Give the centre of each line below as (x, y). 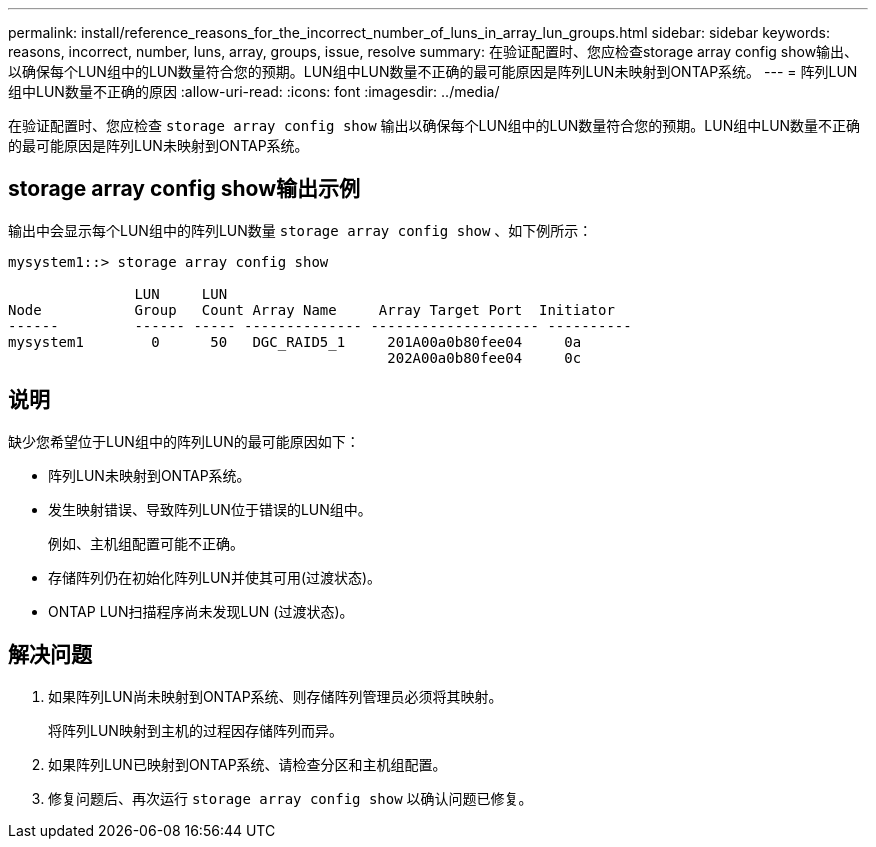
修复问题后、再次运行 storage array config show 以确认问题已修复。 (290, 798)
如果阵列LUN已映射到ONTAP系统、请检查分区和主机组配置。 (247, 764)
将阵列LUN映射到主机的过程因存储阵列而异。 (195, 730)
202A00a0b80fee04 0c (484, 357)
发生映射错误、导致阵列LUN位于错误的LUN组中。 (210, 509)
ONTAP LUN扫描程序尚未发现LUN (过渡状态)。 (201, 611)
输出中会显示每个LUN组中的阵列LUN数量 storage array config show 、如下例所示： (300, 230)
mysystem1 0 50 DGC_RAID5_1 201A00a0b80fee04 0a (295, 341)
